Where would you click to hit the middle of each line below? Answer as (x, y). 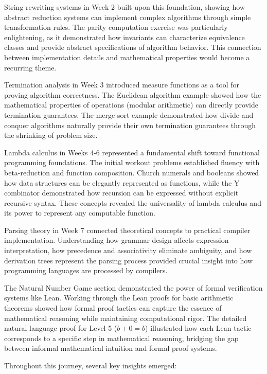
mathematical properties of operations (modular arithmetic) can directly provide (131, 105)
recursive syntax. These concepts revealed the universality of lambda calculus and (133, 202)
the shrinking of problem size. (51, 135)
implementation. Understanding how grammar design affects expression (117, 240)
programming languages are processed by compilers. (86, 270)
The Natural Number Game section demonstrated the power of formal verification (133, 287)
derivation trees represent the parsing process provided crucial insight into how (128, 260)
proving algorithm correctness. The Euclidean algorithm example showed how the (133, 94)
